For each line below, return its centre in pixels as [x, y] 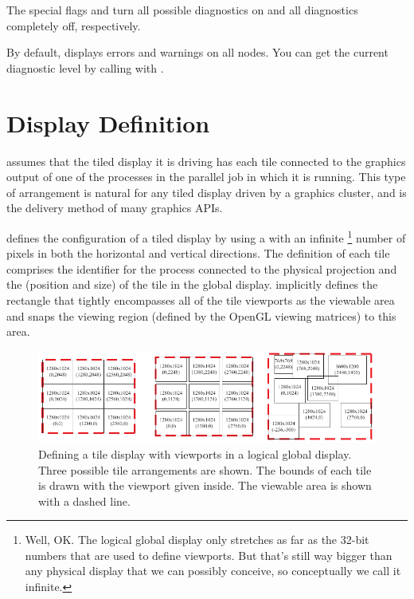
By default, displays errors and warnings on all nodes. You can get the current [197, 52]
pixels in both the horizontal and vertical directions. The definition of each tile [198, 253]
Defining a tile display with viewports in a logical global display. [195, 453]
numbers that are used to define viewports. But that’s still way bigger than [209, 555]
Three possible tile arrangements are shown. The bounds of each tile [205, 469]
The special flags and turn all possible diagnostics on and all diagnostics [182, 10]
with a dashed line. [84, 500]
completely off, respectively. [74, 25]
